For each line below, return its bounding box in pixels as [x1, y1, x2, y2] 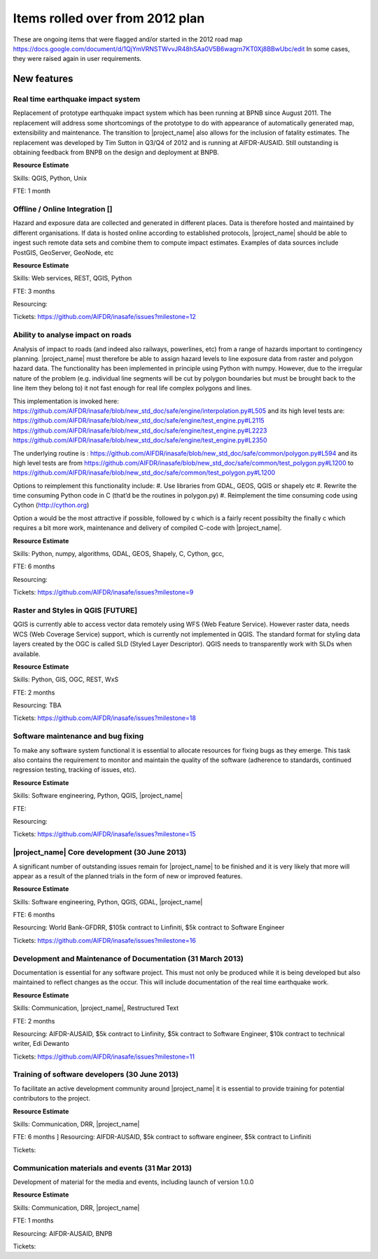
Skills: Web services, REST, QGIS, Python [13, 274, 132, 283]
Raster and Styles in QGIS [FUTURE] [13, 605, 138, 615]
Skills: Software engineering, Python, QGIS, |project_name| [13, 791, 183, 800]
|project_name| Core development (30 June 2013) [13, 848, 187, 857]
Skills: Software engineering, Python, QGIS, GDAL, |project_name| [13, 897, 203, 906]
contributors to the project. [13, 1094, 91, 1103]
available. [13, 649, 41, 658]
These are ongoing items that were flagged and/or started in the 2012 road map [13, 35, 243, 43]
